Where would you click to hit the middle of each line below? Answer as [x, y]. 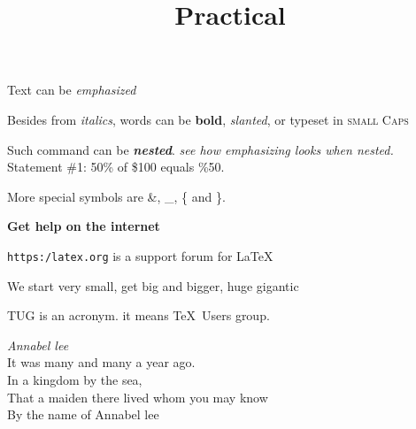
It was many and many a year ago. [101, 362]
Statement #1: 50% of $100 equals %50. [116, 167]
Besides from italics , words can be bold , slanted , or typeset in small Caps [208, 119]
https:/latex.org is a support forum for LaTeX [140, 255]
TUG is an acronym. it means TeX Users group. [139, 315]
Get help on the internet [84, 226]
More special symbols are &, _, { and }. [116, 196]
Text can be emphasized [72, 90]
